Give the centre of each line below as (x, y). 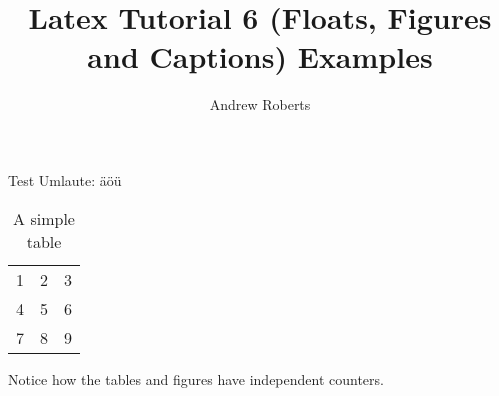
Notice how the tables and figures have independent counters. (196, 378)
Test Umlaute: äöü (65, 179)
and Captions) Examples (260, 56)
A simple (44, 218)
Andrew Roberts (260, 104)
